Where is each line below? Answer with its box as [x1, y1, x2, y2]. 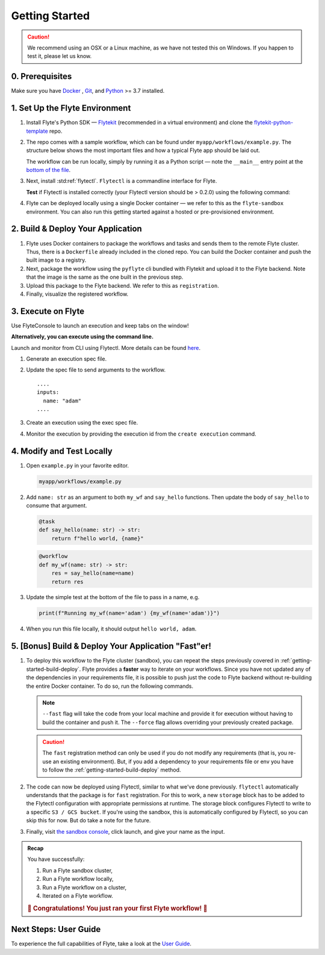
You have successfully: [27, 855, 85, 863]
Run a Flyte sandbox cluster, [42, 866, 113, 874]
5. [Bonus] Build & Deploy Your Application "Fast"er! [11, 641, 212, 652]
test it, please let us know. [27, 52, 92, 60]
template [26, 127, 48, 135]
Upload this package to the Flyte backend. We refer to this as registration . [26, 282, 219, 289]
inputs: [37, 389, 60, 396]
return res [51, 578, 84, 585]
